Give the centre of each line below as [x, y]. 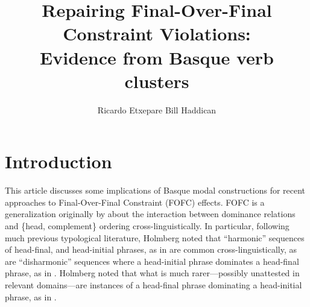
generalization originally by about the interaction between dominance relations [150, 214]
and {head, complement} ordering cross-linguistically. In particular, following [147, 226]
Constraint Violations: [157, 33]
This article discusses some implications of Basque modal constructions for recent [155, 190]
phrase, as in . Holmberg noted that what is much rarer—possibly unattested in [152, 273]
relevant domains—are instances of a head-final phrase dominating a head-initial [153, 284]
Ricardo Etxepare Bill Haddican [157, 109]
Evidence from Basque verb [157, 57]
